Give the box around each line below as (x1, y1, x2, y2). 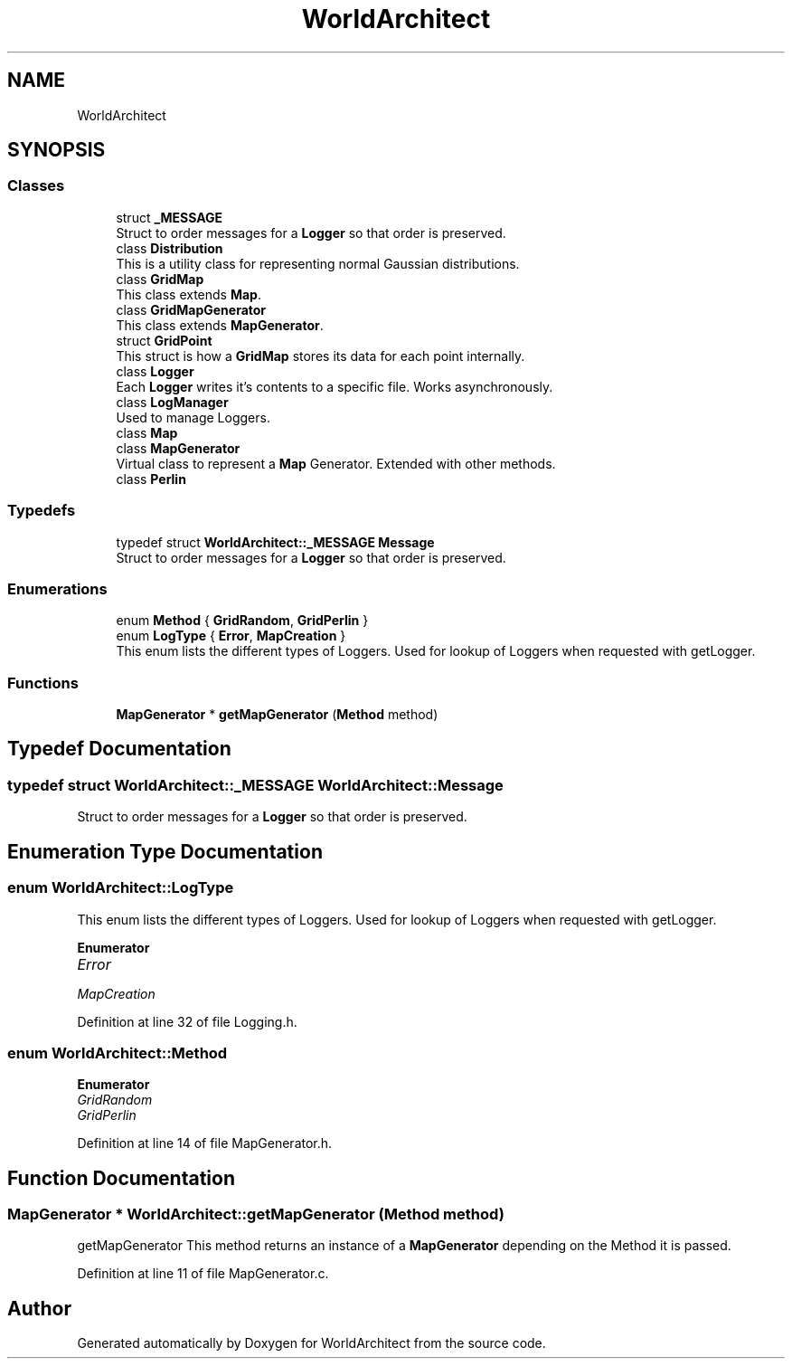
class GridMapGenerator (116, 301, 267, 318)
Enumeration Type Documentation (7, 840, 323, 863)
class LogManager (116, 394, 229, 410)
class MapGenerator (116, 440, 240, 456)
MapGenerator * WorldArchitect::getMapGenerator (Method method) (7, 1205, 504, 1224)
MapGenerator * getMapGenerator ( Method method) (116, 707, 438, 723)
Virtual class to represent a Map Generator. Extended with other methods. (116, 455, 556, 471)
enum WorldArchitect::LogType (7, 878, 234, 897)
